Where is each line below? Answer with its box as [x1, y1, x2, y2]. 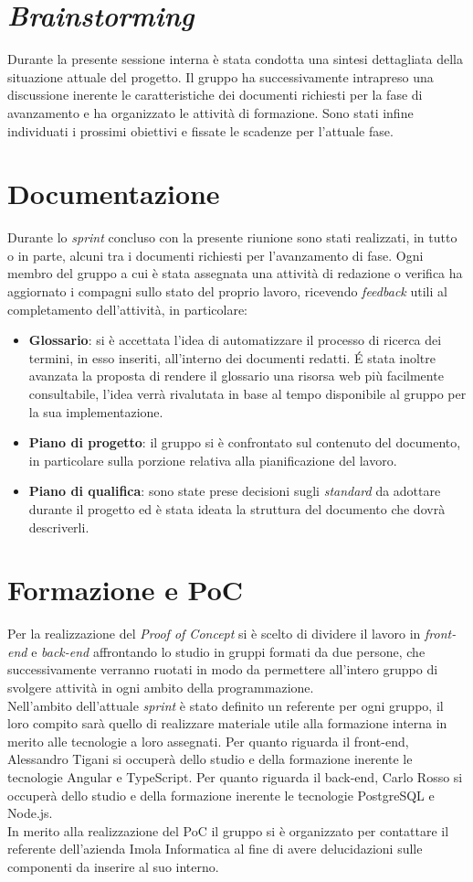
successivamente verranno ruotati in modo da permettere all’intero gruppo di [7, 660, 438, 679]
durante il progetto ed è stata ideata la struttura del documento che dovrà [28, 499, 446, 518]
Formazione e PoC [7, 571, 244, 608]
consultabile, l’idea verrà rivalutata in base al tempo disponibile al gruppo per [28, 383, 467, 403]
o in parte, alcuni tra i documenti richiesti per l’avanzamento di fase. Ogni [7, 245, 424, 264]
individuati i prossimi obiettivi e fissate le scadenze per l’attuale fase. [7, 121, 394, 140]
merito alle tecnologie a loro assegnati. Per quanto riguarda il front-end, [7, 731, 409, 750]
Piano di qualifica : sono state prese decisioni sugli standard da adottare [28, 481, 441, 500]
